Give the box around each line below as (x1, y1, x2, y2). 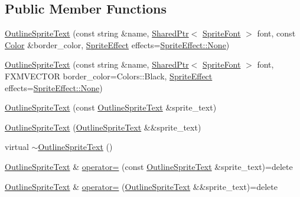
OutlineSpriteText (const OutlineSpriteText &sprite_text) (5, 101, 217, 113)
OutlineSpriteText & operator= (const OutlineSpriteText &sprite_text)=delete (5, 160, 293, 172)
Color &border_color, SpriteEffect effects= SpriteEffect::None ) (5, 38, 230, 51)
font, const (257, 27, 296, 39)
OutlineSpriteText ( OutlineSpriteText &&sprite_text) (5, 121, 201, 133)
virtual (5, 141, 29, 153)
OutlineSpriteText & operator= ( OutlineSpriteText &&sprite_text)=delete (5, 180, 278, 192)
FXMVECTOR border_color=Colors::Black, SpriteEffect (5, 69, 213, 82)
